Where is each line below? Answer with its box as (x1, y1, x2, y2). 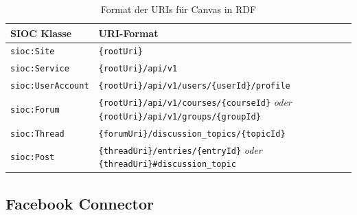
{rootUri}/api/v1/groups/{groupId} (98, 111, 261, 122)
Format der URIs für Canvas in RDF (100, 2, 257, 16)
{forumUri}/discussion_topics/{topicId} (98, 128, 286, 139)
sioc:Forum (10, 104, 60, 115)
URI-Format (98, 25, 159, 40)
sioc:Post (10, 152, 55, 163)
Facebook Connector (5, 192, 154, 214)
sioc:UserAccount (10, 81, 89, 91)
